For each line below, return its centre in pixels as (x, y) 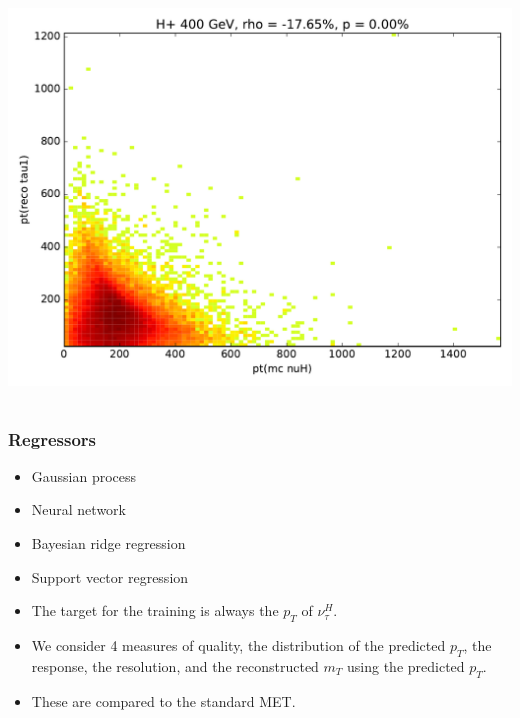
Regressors (52, 438)
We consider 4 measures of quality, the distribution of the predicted (238, 644)
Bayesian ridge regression (108, 543)
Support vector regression (110, 576)
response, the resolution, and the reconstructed (175, 665)
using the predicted (406, 665)
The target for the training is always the (155, 610)
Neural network (78, 509)
